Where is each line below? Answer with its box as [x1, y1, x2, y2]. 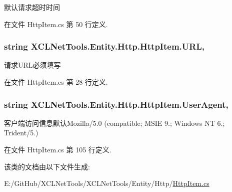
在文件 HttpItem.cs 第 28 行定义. [4, 77, 108, 87]
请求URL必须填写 [4, 60, 61, 70]
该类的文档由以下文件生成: [4, 161, 90, 171]
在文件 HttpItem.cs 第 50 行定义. [4, 19, 108, 29]
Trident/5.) [4, 127, 38, 138]
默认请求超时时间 [4, 2, 60, 12]
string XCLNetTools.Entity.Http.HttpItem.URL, [4, 40, 204, 53]
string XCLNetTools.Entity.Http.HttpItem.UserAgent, [4, 98, 228, 110]
